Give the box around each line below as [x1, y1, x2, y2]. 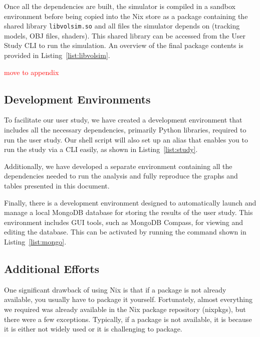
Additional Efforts [4, 260, 100, 276]
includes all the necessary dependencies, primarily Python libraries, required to [4, 124, 246, 135]
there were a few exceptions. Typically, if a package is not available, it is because [4, 313, 252, 324]
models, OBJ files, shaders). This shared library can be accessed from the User [4, 30, 245, 40]
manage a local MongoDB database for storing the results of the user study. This [4, 207, 253, 217]
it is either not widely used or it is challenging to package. [4, 323, 182, 334]
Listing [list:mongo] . [4, 236, 67, 246]
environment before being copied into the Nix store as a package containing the [4, 10, 248, 21]
